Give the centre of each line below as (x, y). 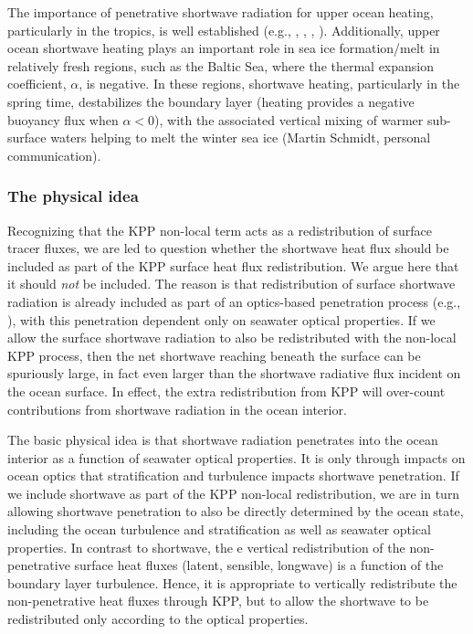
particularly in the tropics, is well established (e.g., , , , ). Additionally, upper (224, 30)
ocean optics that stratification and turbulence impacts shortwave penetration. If (233, 475)
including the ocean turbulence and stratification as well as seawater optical (219, 529)
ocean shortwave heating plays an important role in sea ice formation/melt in (224, 48)
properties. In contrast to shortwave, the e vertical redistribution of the (206, 547)
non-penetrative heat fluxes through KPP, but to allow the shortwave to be (218, 601)
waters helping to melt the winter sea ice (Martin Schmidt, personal (241, 137)
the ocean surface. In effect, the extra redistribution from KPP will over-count (226, 391)
